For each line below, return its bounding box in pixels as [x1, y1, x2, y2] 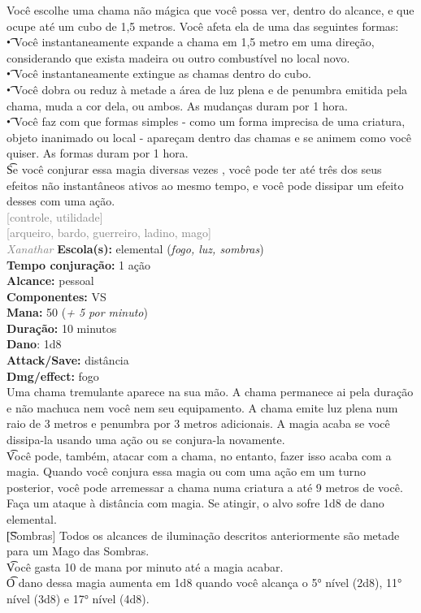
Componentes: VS [7, 287, 106, 304]
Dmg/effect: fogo [7, 367, 99, 384]
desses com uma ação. [7, 192, 115, 209]
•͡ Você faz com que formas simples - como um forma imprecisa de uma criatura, [7, 113, 406, 130]
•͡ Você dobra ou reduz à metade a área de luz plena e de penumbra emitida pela [7, 80, 408, 97]
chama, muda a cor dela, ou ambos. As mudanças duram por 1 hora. [7, 97, 348, 114]
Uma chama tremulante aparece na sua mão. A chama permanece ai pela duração [7, 383, 414, 400]
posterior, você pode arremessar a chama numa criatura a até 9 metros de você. [7, 478, 403, 495]
